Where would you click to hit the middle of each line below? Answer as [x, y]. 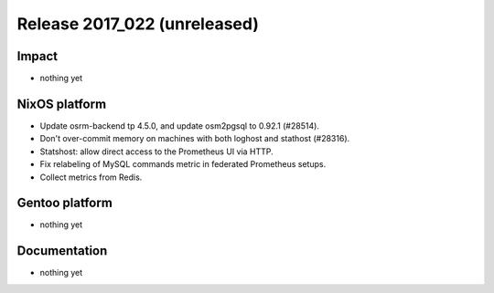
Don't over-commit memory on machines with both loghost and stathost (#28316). [195, 139]
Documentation [62, 251]
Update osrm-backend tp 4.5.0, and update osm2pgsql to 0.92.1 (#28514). [180, 126]
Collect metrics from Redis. [91, 177]
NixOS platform [62, 104]
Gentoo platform [65, 203]
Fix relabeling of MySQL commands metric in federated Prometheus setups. [183, 164]
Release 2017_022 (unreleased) [138, 24]
